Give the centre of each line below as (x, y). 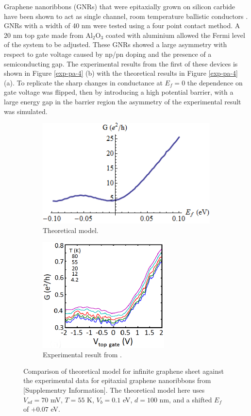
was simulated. (26, 111)
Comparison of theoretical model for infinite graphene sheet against (124, 371)
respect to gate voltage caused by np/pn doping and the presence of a (108, 54)
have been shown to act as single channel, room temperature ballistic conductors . (126, 16)
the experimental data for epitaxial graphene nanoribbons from (117, 380)
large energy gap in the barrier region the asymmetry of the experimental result (123, 101)
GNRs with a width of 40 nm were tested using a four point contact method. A (122, 25)
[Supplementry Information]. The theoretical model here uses (114, 390)
